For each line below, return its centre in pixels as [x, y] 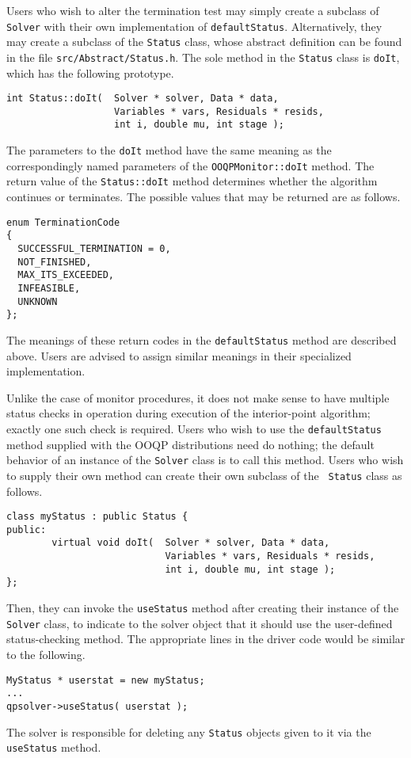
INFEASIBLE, [49, 288]
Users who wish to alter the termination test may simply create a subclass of [193, 10]
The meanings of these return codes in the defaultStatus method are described [202, 339]
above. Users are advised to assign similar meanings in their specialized [179, 355]
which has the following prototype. [90, 72]
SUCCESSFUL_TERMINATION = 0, [94, 249]
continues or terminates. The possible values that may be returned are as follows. [204, 197]
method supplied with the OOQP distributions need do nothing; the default [190, 444]
